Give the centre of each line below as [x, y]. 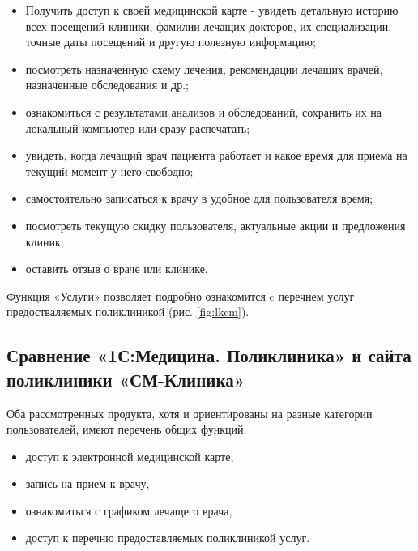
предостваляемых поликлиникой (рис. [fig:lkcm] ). [128, 312]
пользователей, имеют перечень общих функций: [127, 429]
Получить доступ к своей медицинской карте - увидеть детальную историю [212, 10]
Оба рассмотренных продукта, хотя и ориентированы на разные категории [190, 413]
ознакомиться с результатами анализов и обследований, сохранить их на [204, 111]
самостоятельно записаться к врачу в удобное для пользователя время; [199, 198]
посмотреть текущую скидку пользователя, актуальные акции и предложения [215, 225]
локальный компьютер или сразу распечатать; [138, 128]
